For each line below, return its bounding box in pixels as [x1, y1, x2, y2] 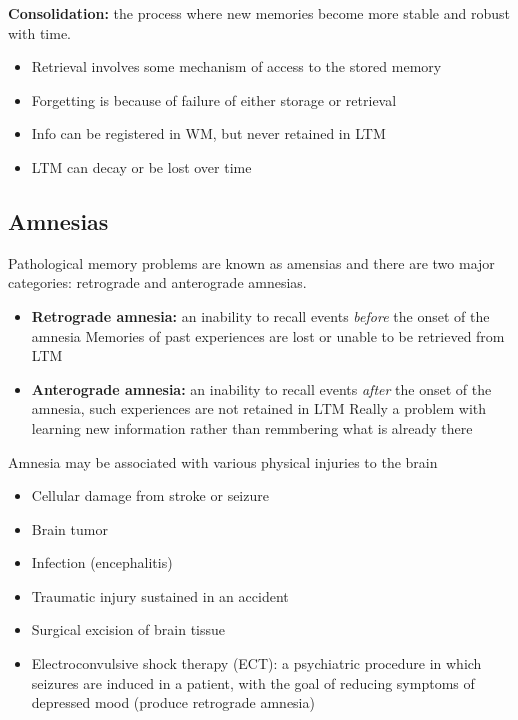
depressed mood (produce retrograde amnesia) [31, 692, 315, 713]
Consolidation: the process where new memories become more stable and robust [8, 3, 510, 23]
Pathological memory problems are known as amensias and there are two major [8, 252, 495, 273]
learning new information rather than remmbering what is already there [31, 417, 473, 438]
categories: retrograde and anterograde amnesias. [8, 272, 307, 293]
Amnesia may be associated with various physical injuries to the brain [8, 451, 438, 472]
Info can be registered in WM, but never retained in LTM [31, 123, 386, 144]
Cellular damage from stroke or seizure [31, 485, 269, 506]
